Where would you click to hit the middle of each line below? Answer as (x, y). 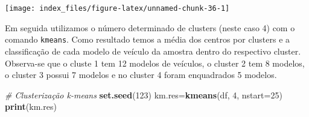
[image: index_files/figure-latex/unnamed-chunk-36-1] (117, 8)
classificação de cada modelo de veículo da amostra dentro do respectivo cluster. (153, 51)
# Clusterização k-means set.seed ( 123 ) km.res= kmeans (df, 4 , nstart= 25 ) (144, 94)
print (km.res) (31, 106)
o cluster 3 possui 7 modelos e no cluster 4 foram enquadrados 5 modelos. (141, 75)
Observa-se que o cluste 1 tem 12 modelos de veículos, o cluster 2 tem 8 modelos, (155, 63)
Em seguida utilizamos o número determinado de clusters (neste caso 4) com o (150, 27)
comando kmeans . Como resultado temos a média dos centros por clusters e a (148, 39)
